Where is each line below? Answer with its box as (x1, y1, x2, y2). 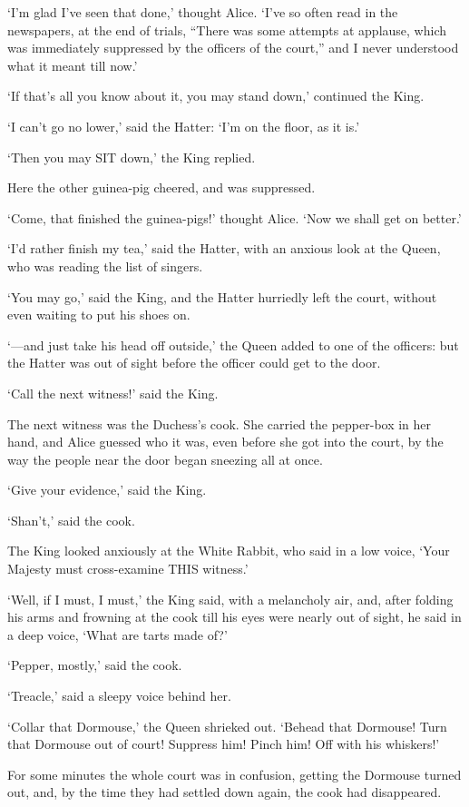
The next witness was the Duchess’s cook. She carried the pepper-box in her (7, 414, 432, 433)
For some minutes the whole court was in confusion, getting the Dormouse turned (7, 764, 462, 783)
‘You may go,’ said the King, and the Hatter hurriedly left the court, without (7, 287, 437, 306)
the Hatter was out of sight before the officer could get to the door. (7, 353, 381, 372)
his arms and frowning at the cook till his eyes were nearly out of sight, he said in (7, 607, 462, 626)
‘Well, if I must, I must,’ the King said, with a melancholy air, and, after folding (7, 589, 454, 608)
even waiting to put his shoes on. (7, 305, 191, 324)
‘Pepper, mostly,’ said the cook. (7, 655, 182, 674)
